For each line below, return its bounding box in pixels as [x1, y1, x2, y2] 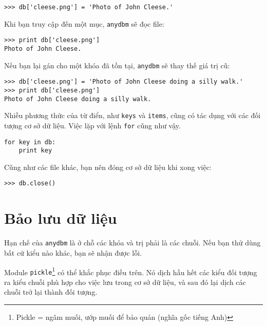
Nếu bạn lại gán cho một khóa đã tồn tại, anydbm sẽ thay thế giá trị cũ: [4, 60, 230, 70]
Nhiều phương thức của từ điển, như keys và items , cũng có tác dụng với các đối [4, 110, 261, 121]
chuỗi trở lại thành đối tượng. [4, 286, 98, 297]
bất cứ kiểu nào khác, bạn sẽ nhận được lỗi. [4, 247, 142, 258]
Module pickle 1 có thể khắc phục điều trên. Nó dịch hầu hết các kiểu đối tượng [4, 265, 257, 277]
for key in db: [4, 138, 56, 146]
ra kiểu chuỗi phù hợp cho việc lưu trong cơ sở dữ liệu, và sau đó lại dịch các [4, 276, 246, 287]
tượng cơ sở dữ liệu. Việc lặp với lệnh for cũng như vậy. [4, 120, 181, 130]
